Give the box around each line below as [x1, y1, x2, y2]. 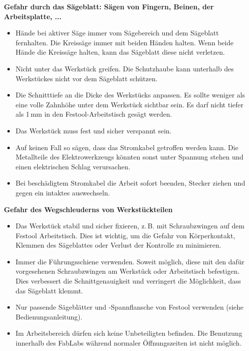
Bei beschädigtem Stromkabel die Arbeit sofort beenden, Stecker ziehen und [15, 178, 246, 188]
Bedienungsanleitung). [15, 311, 83, 321]
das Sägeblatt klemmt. [15, 285, 83, 295]
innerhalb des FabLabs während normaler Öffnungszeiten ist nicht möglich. [15, 338, 242, 348]
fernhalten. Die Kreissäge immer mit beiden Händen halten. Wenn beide [15, 37, 234, 47]
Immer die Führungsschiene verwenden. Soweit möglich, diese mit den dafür [15, 256, 245, 266]
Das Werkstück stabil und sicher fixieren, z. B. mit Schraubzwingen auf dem [15, 221, 245, 231]
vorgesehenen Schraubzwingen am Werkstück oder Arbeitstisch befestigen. [15, 266, 240, 276]
